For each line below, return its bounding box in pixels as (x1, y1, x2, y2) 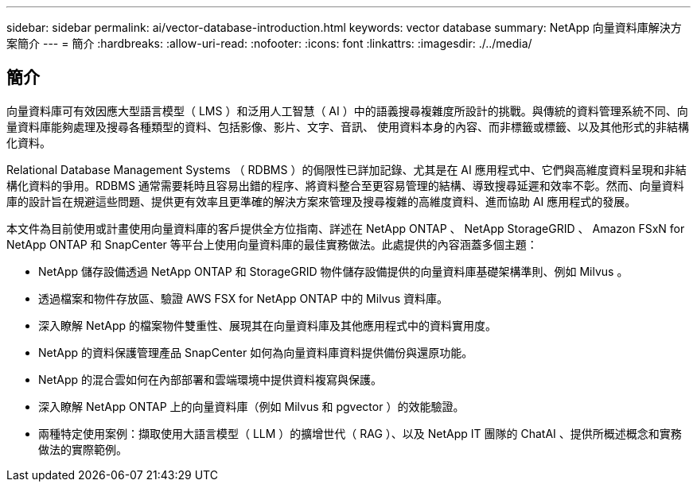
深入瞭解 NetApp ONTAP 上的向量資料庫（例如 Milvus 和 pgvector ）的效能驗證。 (38, 399, 465, 413)
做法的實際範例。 (38, 442, 127, 456)
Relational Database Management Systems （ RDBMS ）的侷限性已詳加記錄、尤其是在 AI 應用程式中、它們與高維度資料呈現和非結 (6, 162, 687, 176)
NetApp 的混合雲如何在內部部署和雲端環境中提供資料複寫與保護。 (38, 372, 383, 386)
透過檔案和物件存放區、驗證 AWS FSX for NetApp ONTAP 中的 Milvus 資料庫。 (38, 291, 449, 305)
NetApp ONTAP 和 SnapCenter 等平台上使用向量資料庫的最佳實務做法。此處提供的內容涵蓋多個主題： (6, 237, 538, 251)
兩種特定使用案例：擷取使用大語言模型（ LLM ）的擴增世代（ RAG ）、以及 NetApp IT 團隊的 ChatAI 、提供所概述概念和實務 (38, 426, 682, 440)
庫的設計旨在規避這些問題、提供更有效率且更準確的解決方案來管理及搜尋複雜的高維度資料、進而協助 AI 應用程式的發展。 (6, 194, 637, 208)
